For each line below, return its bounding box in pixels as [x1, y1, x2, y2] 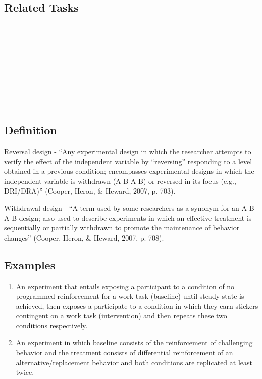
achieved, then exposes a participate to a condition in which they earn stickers [16, 300, 258, 311]
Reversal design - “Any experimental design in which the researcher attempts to [4, 146, 251, 156]
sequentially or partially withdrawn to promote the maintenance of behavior [4, 222, 240, 233]
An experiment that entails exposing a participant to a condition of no [16, 280, 235, 291]
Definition [4, 122, 57, 138]
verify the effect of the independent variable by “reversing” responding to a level [4, 156, 252, 166]
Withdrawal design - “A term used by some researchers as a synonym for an [4, 202, 239, 213]
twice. [16, 367, 34, 377]
